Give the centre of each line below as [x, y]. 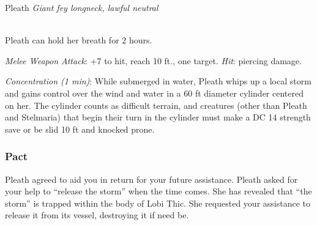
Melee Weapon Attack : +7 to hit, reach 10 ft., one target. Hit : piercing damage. [153, 60]
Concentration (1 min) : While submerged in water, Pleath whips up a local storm [158, 81]
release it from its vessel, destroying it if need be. [97, 215]
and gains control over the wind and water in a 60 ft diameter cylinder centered [154, 93]
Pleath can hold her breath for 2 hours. [79, 40]
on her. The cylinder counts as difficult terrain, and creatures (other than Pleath [156, 105]
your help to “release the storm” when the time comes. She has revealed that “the [158, 191]
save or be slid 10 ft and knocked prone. [80, 129]
